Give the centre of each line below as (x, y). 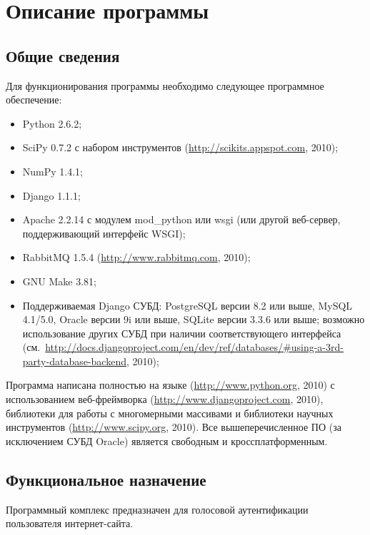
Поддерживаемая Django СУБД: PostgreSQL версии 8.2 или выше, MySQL (187, 305)
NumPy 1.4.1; (53, 171)
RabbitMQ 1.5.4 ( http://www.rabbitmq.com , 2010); (136, 257)
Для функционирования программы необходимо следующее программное (165, 85)
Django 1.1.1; (51, 195)
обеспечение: (34, 100)
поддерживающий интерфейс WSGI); (104, 233)
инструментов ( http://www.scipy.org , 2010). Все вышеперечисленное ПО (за (174, 427)
